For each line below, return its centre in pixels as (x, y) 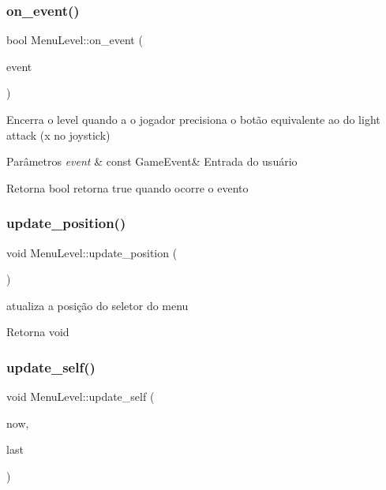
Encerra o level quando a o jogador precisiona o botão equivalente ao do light (193, 119)
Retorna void (38, 332)
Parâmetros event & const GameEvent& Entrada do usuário (152, 161)
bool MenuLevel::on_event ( (75, 40)
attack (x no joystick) (58, 135)
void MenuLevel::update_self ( (81, 396)
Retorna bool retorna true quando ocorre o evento (127, 187)
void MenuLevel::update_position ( (92, 252)
